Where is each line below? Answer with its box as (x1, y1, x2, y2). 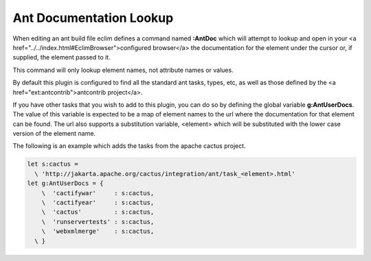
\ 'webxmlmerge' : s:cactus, (41, 227, 155, 236)
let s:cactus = (27, 160, 78, 168)
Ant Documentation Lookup (12, 10, 174, 25)
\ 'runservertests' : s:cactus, (41, 218, 155, 225)
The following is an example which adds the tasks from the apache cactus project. (12, 142, 247, 150)
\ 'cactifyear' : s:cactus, (41, 199, 155, 206)
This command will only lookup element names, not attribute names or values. (12, 66, 234, 74)
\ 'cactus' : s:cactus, (41, 208, 155, 216)
